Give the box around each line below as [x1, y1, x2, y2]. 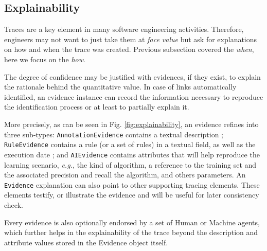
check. [4, 199, 23, 210]
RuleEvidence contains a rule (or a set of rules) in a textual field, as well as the [4, 139, 256, 150]
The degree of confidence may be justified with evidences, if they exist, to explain [4, 71, 261, 82]
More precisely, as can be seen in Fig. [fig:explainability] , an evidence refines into [4, 118, 259, 129]
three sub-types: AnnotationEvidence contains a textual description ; [4, 129, 223, 139]
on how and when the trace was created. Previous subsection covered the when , [4, 44, 254, 55]
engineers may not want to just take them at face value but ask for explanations [4, 33, 257, 44]
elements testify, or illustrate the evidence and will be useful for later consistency [4, 189, 259, 200]
